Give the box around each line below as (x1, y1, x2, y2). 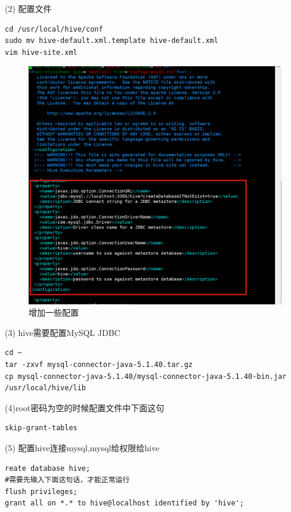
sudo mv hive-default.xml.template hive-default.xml (5, 36, 218, 45)
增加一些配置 (29, 306, 79, 319)
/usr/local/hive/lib (5, 384, 86, 393)
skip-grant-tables (5, 424, 78, 433)
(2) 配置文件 (5, 2, 52, 14)
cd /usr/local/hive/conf (5, 24, 103, 33)
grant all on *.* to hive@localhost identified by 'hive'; (5, 499, 244, 508)
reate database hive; (5, 464, 91, 473)
